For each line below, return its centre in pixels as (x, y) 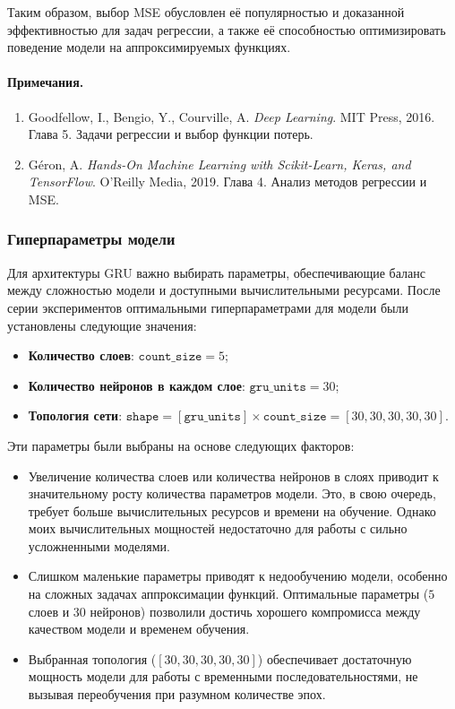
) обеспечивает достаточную (335, 658)
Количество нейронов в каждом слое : (137, 385)
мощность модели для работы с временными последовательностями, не (223, 676)
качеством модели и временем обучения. (139, 629)
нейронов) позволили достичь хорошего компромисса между (255, 611)
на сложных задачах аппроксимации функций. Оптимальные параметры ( (228, 594)
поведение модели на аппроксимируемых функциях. (149, 47)
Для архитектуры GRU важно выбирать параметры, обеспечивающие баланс (216, 272)
